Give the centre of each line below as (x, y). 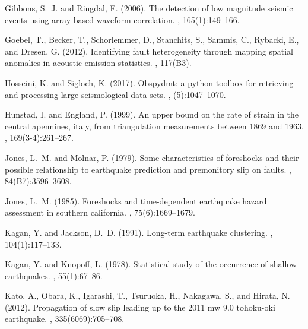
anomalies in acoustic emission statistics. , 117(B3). (98, 63)
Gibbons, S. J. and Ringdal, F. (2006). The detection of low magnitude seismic (149, 8)
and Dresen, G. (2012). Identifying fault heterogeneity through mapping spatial (149, 51)
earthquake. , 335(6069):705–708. (65, 319)
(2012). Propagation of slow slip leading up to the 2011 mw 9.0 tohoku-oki (140, 307)
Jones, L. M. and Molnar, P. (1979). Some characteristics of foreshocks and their (152, 157)
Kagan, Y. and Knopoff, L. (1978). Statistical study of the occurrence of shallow (151, 264)
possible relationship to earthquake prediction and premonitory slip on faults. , (148, 169)
